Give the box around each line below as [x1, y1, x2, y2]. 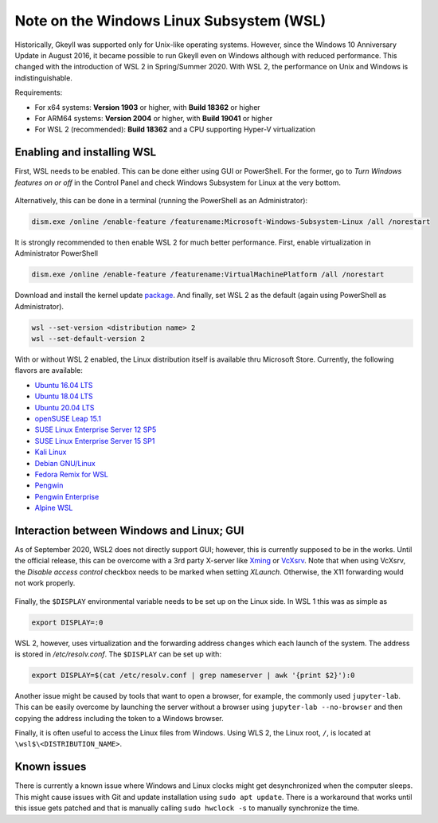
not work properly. [14, 578, 76, 588]
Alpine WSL [34, 503, 73, 513]
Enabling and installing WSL [14, 146, 157, 159]
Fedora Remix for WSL [34, 469, 109, 479]
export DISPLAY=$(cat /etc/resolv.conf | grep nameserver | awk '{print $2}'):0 [31, 670, 355, 680]
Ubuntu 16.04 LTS [34, 380, 93, 390]
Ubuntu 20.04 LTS [34, 402, 95, 412]
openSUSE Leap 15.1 [34, 414, 101, 423]
